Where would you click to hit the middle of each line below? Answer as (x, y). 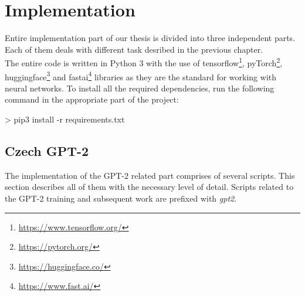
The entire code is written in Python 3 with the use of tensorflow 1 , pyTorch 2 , (144, 62)
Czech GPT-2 (47, 150)
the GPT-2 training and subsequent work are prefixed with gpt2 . (121, 198)
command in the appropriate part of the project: (92, 99)
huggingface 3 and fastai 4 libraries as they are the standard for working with (141, 76)
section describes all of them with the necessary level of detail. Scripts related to (149, 187)
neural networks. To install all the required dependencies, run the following (140, 88)
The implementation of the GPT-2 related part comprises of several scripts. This (150, 175)
